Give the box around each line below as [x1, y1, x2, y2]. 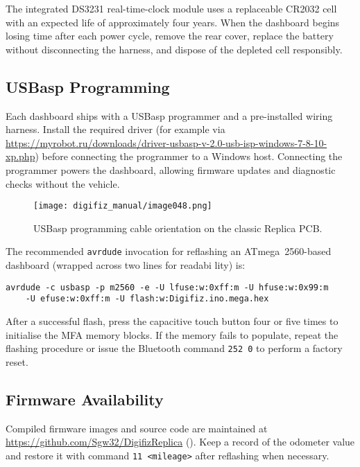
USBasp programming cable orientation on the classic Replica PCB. [33, 220, 323, 235]
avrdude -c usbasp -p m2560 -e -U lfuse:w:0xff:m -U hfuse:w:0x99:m [6, 282, 329, 292]
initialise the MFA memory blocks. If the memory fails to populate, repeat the [6, 327, 338, 342]
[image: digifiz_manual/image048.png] [33, 201, 212, 211]
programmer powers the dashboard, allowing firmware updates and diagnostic [6, 162, 336, 177]
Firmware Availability [6, 388, 164, 409]
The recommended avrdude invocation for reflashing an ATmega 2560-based [6, 244, 332, 258]
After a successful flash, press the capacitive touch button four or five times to [6, 313, 338, 328]
